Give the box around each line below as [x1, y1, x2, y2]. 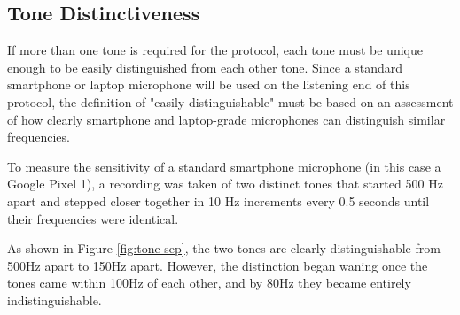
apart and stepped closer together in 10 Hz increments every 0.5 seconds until [7, 191, 430, 210]
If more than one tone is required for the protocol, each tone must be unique [7, 41, 423, 59]
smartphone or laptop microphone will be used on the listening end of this [7, 75, 410, 94]
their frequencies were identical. [7, 209, 179, 227]
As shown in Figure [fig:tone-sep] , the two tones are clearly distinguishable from [7, 239, 441, 257]
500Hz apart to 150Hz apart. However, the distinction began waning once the [7, 256, 428, 274]
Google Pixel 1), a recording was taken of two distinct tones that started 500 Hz [7, 174, 443, 193]
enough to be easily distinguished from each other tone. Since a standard [7, 58, 403, 76]
